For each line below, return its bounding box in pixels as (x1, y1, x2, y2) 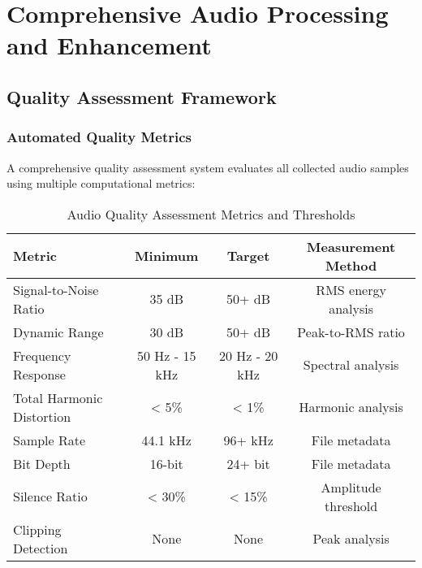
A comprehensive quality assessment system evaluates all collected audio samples (6, 158, 409, 176)
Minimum (135, 246, 199, 266)
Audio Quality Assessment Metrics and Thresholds (67, 204, 355, 223)
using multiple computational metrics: (6, 175, 196, 192)
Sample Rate (13, 430, 86, 449)
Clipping (13, 519, 62, 539)
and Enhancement (6, 28, 212, 62)
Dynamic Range (13, 322, 104, 341)
